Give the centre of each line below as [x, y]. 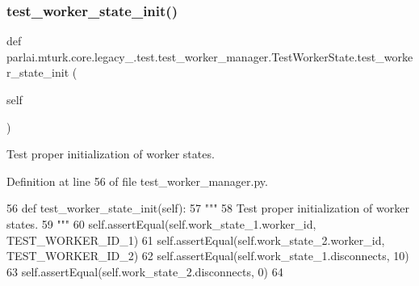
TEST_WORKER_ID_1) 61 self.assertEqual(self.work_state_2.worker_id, [196, 240]
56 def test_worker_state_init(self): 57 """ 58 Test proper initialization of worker [208, 208]
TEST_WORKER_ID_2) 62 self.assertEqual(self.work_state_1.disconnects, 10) [208, 256]
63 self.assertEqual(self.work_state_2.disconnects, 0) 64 [145, 271]
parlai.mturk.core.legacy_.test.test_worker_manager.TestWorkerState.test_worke [210, 56]
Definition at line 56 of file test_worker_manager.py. [137, 181]
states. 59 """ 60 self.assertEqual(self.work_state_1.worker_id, [161, 223]
